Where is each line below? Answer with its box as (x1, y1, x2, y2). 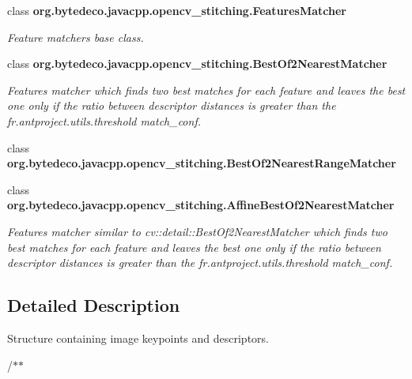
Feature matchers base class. (7, 28, 144, 45)
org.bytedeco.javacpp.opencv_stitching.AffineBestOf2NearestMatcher (7, 197, 395, 213)
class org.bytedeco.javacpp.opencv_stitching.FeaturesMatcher (7, 2, 346, 18)
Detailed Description (7, 293, 180, 317)
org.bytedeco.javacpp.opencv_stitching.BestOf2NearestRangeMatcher (7, 155, 396, 171)
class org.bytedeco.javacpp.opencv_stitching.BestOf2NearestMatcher (7, 55, 387, 72)
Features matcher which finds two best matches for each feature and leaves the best (7, 81, 406, 98)
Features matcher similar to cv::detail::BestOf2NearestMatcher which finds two (7, 223, 387, 239)
